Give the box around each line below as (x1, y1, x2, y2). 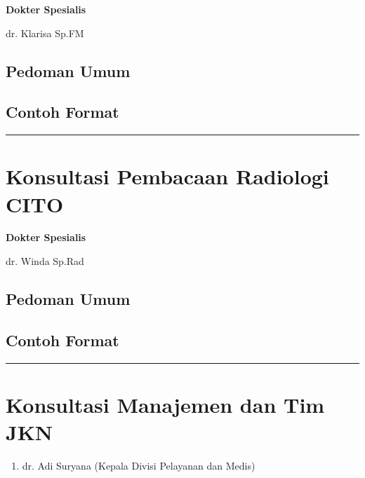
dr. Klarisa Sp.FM (6, 25, 84, 40)
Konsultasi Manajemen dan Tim (6, 390, 325, 418)
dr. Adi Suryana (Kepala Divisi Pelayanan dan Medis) (22, 458, 255, 472)
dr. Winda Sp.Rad (6, 254, 84, 268)
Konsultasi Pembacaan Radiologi (6, 162, 329, 191)
